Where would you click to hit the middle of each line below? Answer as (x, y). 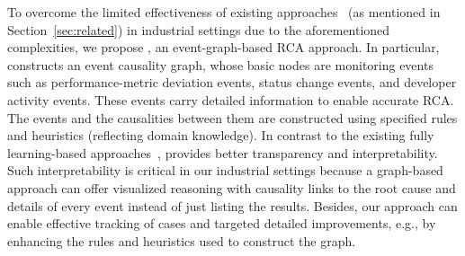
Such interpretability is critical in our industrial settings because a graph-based (225, 170)
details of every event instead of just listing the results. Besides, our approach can (232, 205)
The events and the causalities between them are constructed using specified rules (232, 117)
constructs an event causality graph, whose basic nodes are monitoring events (220, 64)
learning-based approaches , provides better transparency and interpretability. (223, 152)
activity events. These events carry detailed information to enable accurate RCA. (231, 99)
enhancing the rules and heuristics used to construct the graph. (182, 240)
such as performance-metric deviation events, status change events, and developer (232, 82)
